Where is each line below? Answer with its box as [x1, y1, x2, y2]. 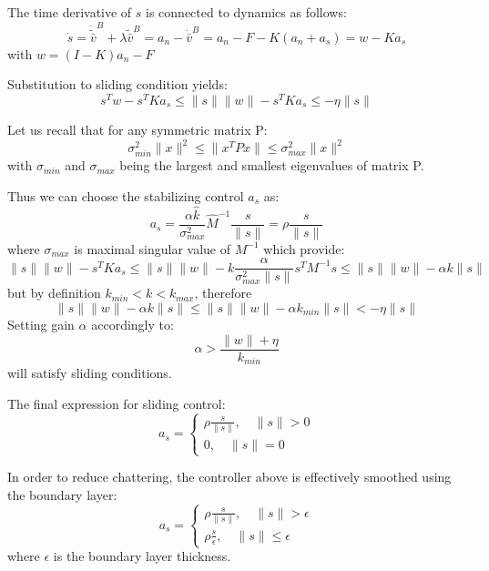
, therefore [194, 283, 252, 302]
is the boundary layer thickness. [53, 546, 231, 566]
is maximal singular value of [74, 239, 231, 258]
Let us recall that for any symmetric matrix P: [7, 120, 268, 139]
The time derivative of [7, 3, 132, 21]
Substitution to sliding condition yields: [7, 75, 228, 94]
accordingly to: [91, 314, 174, 333]
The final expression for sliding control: [7, 393, 226, 413]
